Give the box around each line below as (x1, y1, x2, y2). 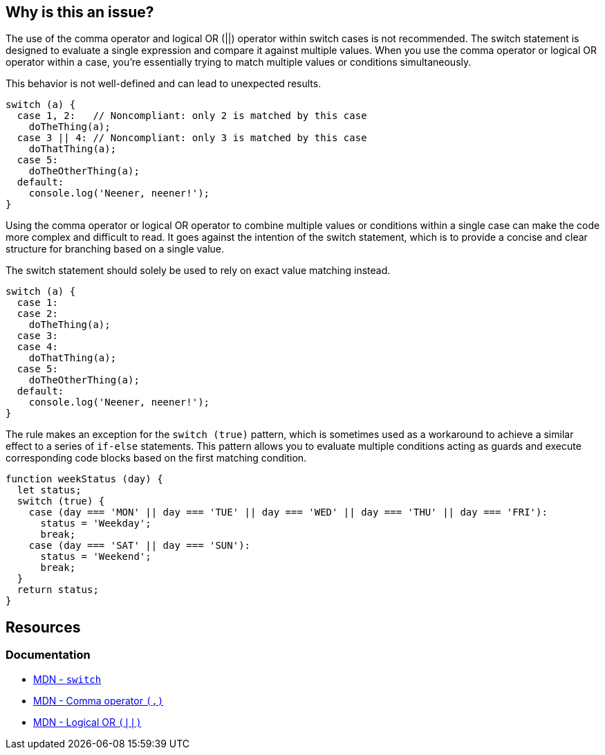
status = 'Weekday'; (40, 518, 151, 529)
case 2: (17, 308, 58, 320)
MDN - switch (33, 673, 102, 685)
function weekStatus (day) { (6, 473, 163, 485)
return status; (17, 584, 99, 596)
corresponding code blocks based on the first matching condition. (6, 452, 307, 464)
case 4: (17, 341, 58, 353)
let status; (17, 484, 82, 496)
